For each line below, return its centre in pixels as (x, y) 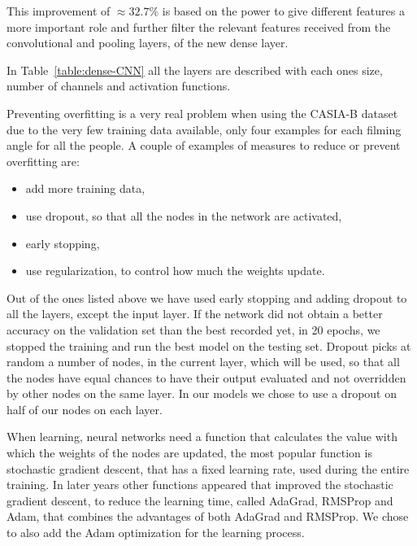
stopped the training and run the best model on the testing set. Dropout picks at (209, 345)
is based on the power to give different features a (283, 11)
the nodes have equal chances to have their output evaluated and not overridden (206, 377)
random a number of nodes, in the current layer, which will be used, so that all (203, 362)
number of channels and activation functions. (119, 86)
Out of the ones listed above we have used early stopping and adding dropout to (207, 297)
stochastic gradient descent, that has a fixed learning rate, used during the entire (208, 468)
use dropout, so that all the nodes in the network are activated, (184, 215)
